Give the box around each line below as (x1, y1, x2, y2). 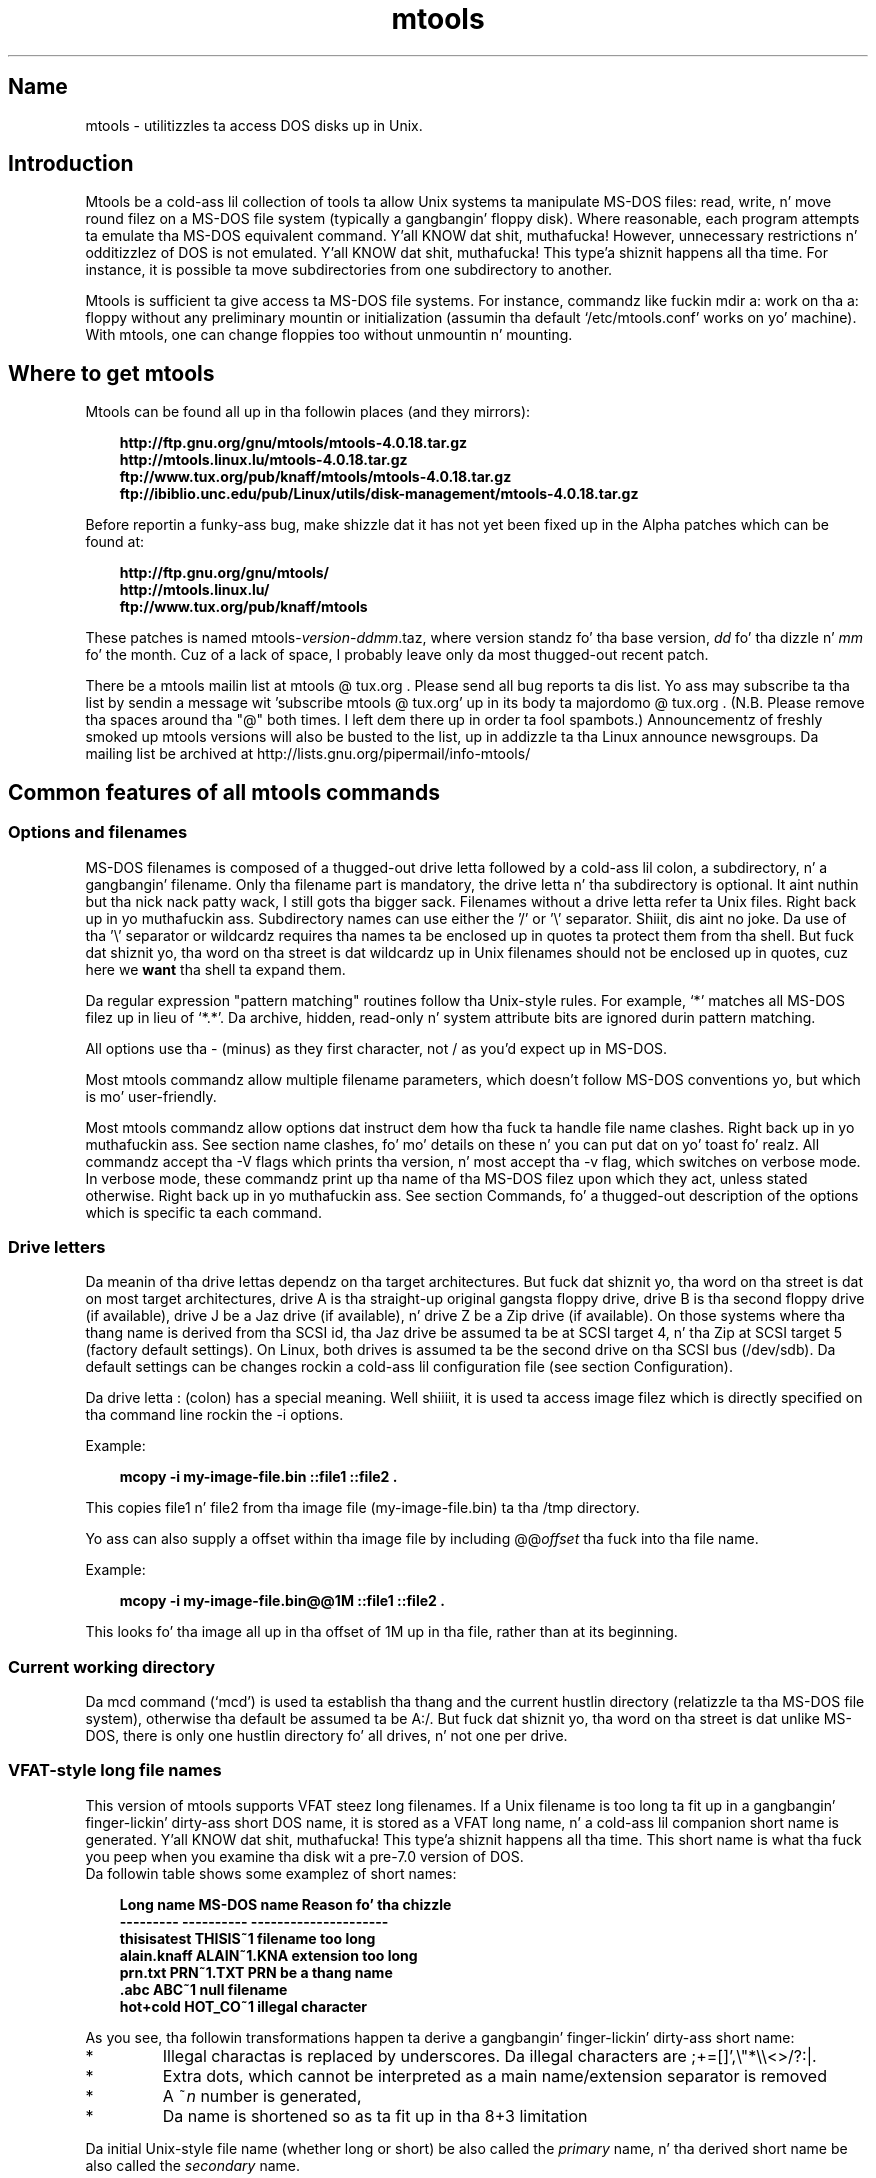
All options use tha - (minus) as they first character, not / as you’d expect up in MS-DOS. (85, 1039, 668, 1057)
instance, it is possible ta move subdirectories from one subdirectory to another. (85, 261, 613, 279)
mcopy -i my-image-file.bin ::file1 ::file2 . (119, 1468, 398, 1486)
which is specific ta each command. (85, 1203, 322, 1221)
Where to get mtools (8, 360, 215, 386)
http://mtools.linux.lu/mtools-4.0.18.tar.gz (119, 451, 408, 469)
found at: (85, 533, 145, 551)
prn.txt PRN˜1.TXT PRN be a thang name (119, 1963, 393, 1981)
